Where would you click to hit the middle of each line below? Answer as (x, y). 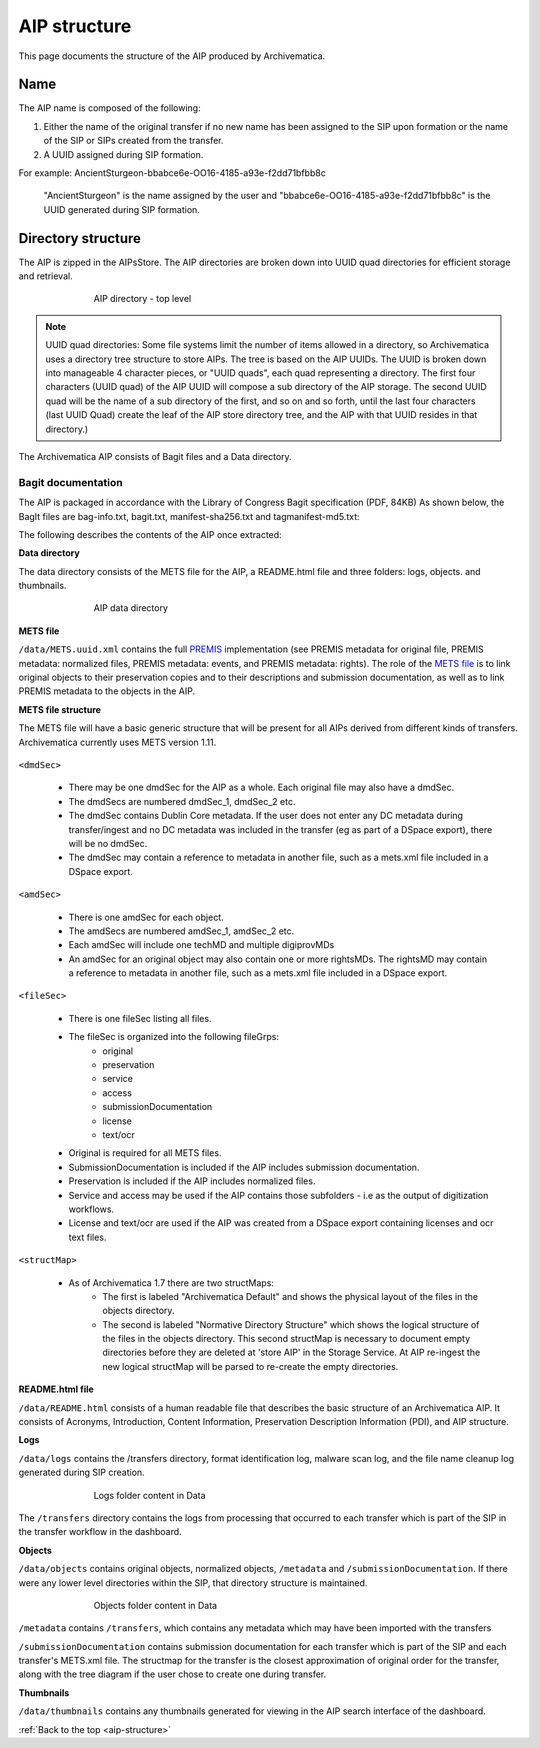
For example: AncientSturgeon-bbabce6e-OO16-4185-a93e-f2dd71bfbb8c (172, 173)
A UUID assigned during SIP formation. (123, 154)
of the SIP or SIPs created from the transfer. (133, 141)
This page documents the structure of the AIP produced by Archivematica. (172, 56)
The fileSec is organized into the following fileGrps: (174, 1037)
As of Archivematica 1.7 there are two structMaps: (171, 1282)
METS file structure (60, 709)
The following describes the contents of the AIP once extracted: (150, 534)
